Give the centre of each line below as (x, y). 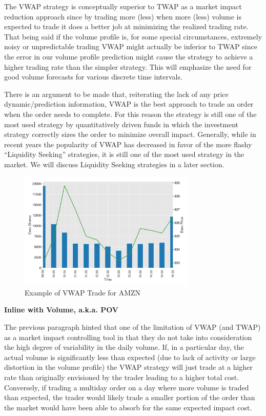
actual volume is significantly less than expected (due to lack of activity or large (130, 357)
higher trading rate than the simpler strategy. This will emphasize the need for (128, 66)
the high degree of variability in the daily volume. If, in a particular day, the (124, 347)
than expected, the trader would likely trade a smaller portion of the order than (130, 397)
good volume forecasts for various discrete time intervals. (93, 77)
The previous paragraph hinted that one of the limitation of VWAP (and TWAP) (132, 327)
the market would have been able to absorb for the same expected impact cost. (128, 407)
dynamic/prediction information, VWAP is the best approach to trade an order (129, 104)
